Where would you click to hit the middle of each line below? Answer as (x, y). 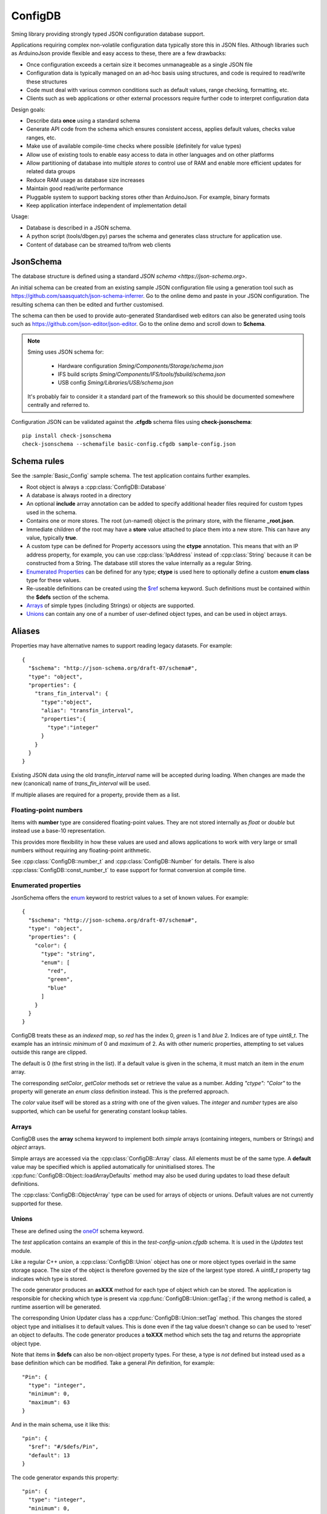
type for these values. (54, 580)
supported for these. (37, 1203)
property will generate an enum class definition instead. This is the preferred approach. (120, 1092)
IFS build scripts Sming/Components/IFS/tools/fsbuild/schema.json (142, 374)
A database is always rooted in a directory (79, 495)
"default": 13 (49, 1455)
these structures (47, 81)
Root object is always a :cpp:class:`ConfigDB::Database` (96, 487)
